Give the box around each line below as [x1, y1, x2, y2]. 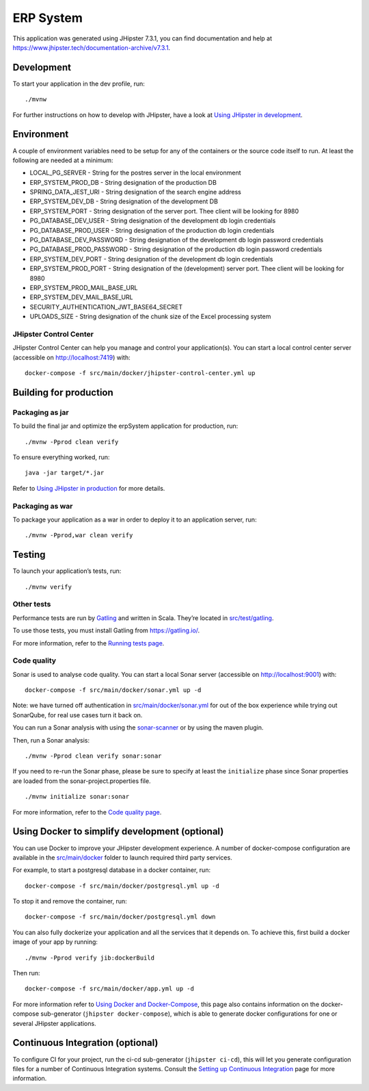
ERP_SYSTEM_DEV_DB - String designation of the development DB [29, 197, 219, 205]
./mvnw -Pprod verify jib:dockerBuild [25, 953, 155, 962]
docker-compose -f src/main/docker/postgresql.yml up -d [25, 882, 220, 890]
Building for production [12, 387, 114, 398]
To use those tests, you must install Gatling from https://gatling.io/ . [12, 626, 200, 634]
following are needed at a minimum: [12, 156, 113, 164]
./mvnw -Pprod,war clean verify [25, 531, 133, 539]
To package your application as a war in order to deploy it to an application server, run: [12, 515, 257, 524]
